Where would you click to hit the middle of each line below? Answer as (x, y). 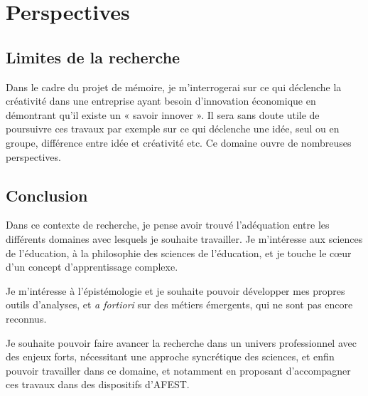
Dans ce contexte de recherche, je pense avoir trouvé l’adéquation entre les (168, 225)
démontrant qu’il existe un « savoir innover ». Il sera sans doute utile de (163, 114)
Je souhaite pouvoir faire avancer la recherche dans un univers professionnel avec (181, 342)
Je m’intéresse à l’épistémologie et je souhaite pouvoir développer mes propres (175, 290)
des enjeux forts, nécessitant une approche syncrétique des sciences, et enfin (170, 356)
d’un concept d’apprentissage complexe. (92, 267)
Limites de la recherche (93, 57)
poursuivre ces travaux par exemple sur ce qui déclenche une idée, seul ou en (173, 129)
